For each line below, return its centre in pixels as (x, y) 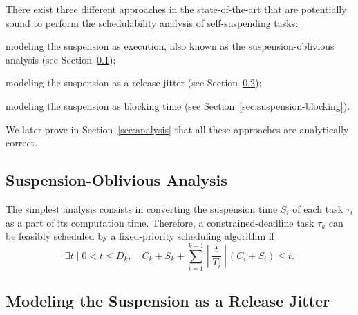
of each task (318, 208)
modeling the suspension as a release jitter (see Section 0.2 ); (134, 83)
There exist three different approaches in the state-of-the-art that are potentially (176, 9)
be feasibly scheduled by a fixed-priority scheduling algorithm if (140, 236)
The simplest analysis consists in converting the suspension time (142, 208)
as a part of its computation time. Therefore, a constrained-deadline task (160, 222)
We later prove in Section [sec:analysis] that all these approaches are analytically (177, 129)
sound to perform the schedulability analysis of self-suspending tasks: (152, 22)
